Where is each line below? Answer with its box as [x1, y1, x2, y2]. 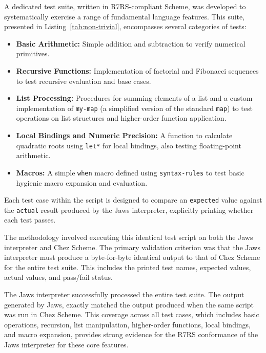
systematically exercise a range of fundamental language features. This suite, [4, 11, 245, 21]
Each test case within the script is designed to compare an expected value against [4, 194, 262, 205]
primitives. [16, 48, 50, 59]
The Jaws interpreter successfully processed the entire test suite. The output [4, 289, 244, 299]
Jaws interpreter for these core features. [4, 339, 129, 349]
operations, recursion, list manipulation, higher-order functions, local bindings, [4, 319, 251, 329]
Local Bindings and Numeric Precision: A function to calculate [16, 130, 233, 140]
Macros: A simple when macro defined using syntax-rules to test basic [16, 167, 244, 178]
